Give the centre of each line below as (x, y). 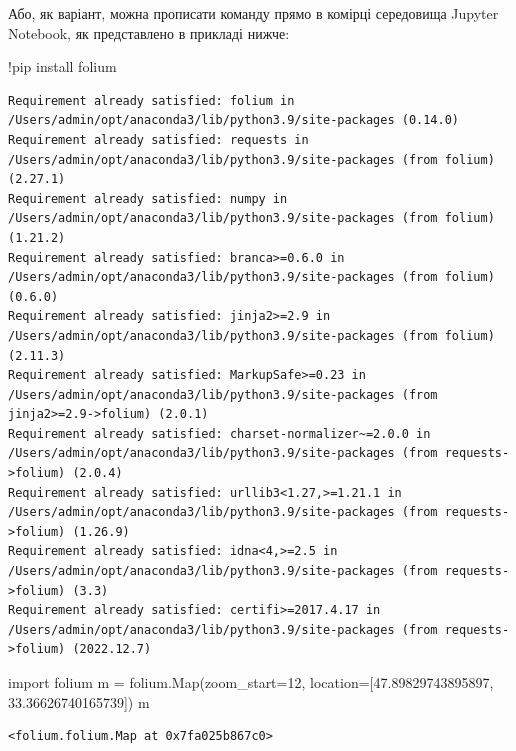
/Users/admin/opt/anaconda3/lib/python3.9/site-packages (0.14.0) (234, 120)
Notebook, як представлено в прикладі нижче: (149, 32)
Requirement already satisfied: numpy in (148, 198)
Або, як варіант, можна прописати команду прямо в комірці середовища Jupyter (253, 13)
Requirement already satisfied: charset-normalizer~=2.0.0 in (219, 433)
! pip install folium (62, 66)
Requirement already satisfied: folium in (151, 100)
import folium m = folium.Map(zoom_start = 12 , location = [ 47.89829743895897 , (251, 682)
